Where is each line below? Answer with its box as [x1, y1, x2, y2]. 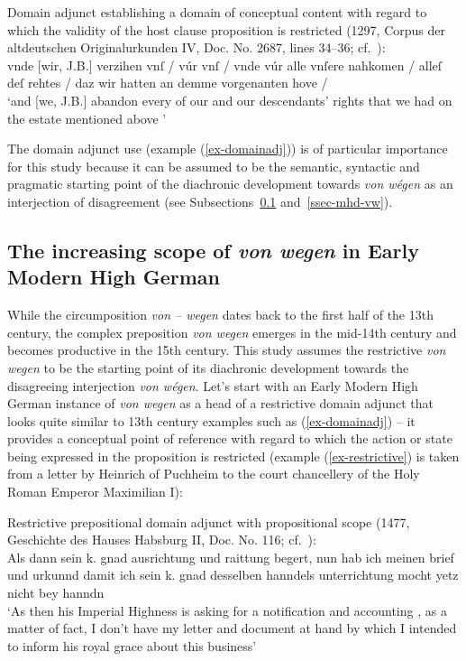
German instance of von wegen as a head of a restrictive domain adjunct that [7, 394, 434, 413]
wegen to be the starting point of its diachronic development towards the [7, 358, 409, 377]
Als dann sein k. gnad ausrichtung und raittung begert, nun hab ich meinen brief [7, 547, 454, 566]
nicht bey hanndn [7, 583, 105, 602]
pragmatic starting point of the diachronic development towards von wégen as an [7, 174, 453, 193]
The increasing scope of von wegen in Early [7, 236, 419, 264]
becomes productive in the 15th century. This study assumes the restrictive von [7, 340, 446, 359]
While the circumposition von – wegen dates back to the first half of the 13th [7, 305, 434, 324]
